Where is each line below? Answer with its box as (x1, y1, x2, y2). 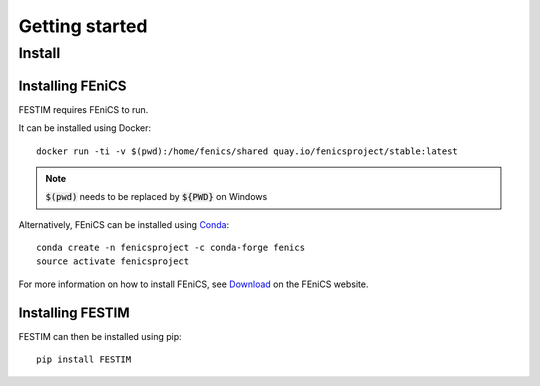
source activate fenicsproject (36, 256, 190, 267)
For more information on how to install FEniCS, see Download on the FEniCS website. (18, 278, 369, 290)
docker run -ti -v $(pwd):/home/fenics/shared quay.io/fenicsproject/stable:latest (36, 145, 459, 157)
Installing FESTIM (18, 304, 130, 321)
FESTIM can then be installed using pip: (18, 330, 182, 342)
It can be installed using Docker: (18, 122, 152, 134)
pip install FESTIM (36, 354, 132, 365)
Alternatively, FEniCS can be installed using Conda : (18, 218, 230, 230)
